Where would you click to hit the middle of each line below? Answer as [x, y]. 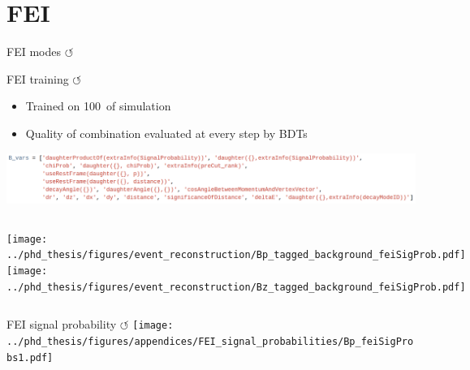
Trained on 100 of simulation [98, 106]
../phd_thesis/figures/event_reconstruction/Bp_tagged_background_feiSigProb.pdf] [236, 255]
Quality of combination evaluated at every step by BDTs [166, 133]
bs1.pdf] [30, 357]
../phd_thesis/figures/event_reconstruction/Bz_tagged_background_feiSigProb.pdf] [236, 287]
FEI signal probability [62, 324]
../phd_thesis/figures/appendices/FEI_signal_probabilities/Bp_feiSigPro [210, 341]
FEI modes [34, 52]
